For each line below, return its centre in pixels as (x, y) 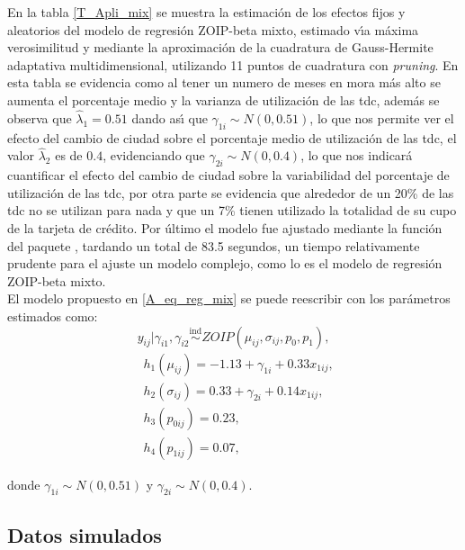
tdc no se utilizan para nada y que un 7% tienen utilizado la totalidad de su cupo (232, 210)
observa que (40, 117)
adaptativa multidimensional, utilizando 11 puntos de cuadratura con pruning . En (233, 64)
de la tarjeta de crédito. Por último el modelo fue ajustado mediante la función (225, 227)
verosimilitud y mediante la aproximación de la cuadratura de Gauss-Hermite (220, 47)
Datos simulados (85, 534)
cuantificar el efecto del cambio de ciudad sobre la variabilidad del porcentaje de (228, 175)
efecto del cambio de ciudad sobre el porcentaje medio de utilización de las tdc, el (232, 137)
